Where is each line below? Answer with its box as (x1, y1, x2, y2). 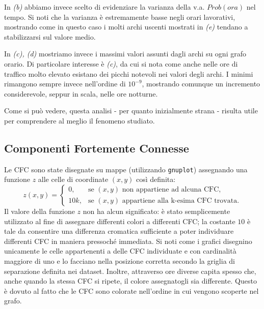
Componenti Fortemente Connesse (4, 140, 189, 156)
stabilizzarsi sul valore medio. (4, 31, 96, 42)
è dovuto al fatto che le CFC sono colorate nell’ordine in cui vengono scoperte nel (4, 285, 259, 296)
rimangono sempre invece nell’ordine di (4, 78, 126, 89)
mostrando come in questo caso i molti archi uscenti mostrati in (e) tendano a (4, 21, 248, 32)
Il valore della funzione (4, 205, 75, 216)
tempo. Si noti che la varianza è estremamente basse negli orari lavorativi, (4, 11, 235, 22)
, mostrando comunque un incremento (142, 78, 260, 89)
